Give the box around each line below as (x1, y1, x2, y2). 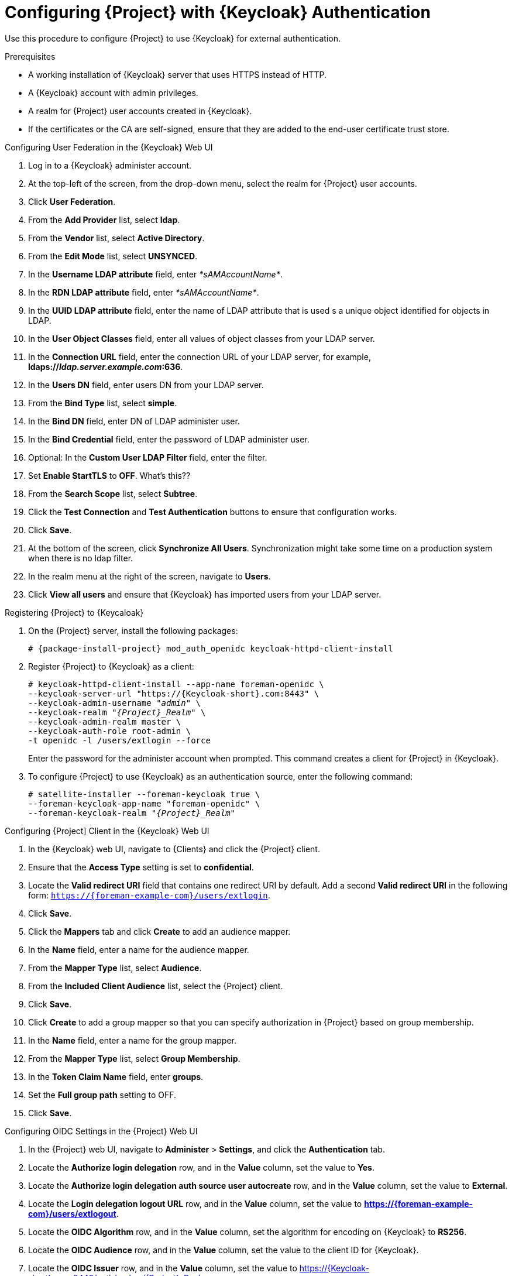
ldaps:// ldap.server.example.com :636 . (28, 361, 183, 372)
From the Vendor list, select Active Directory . (28, 232, 205, 243)
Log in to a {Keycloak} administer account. (28, 160, 192, 170)
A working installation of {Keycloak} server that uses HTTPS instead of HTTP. (28, 69, 327, 80)
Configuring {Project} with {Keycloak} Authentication (5, 2, 431, 22)
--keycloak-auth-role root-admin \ (28, 726, 191, 736)
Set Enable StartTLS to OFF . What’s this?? (28, 470, 191, 481)
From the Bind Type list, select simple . (28, 397, 177, 408)
